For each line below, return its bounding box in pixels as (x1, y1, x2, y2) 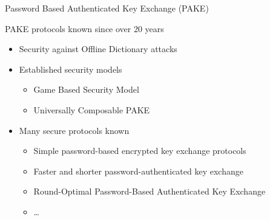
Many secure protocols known (19, 124, 130, 136)
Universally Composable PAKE (33, 103, 150, 116)
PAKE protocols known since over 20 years (5, 22, 164, 35)
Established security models (19, 62, 122, 75)
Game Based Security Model (33, 83, 139, 96)
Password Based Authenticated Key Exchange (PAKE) (5, 2, 209, 14)
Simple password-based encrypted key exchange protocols (33, 144, 246, 157)
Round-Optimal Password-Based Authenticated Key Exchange (33, 185, 266, 198)
